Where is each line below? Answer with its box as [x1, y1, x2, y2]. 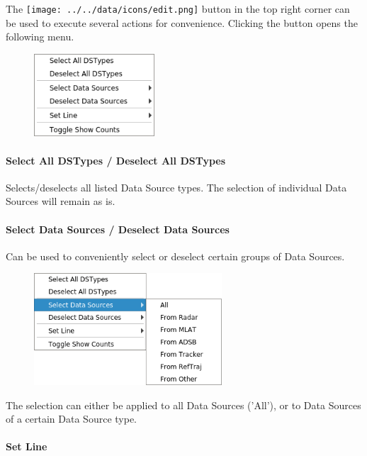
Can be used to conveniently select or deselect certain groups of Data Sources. [6, 248, 345, 263]
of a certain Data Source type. [6, 411, 137, 426]
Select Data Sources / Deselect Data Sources [6, 221, 230, 236]
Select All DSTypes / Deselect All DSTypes [6, 152, 226, 167]
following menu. [6, 29, 74, 44]
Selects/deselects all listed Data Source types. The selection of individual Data [6, 179, 347, 194]
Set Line [6, 439, 47, 454]
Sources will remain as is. [6, 194, 115, 208]
